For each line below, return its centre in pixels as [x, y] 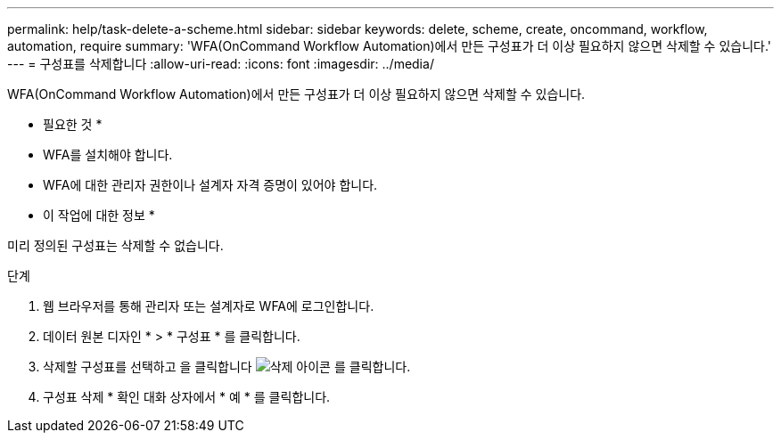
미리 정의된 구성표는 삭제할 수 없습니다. [115, 245]
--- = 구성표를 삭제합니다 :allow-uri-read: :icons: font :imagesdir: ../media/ [221, 64]
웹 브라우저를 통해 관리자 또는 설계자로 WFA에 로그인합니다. [209, 306]
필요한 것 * [73, 124]
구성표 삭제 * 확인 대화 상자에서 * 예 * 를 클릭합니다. [187, 397]
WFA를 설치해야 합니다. [108, 155]
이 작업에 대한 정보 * [99, 215]
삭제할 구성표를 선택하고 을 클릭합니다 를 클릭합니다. [227, 367]
